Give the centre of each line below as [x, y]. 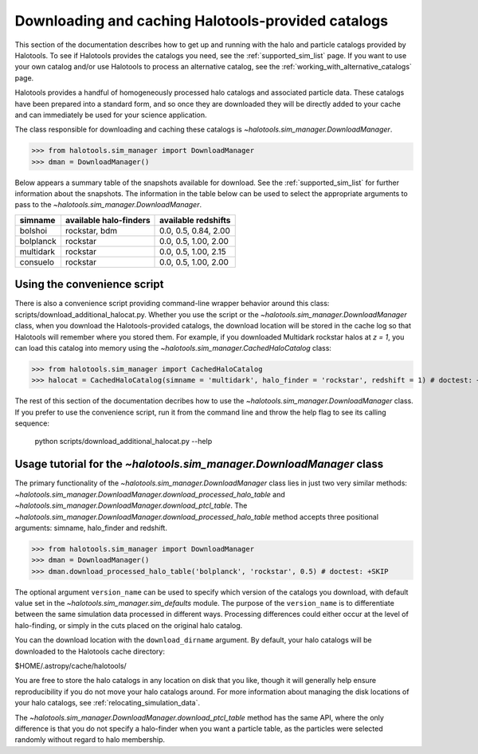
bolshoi [33, 230]
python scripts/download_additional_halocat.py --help [123, 442]
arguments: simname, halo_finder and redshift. [91, 528]
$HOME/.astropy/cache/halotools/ [71, 666]
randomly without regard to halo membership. [90, 740]
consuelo [37, 261]
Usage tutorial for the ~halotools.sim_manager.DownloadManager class [199, 464]
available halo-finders [108, 220]
